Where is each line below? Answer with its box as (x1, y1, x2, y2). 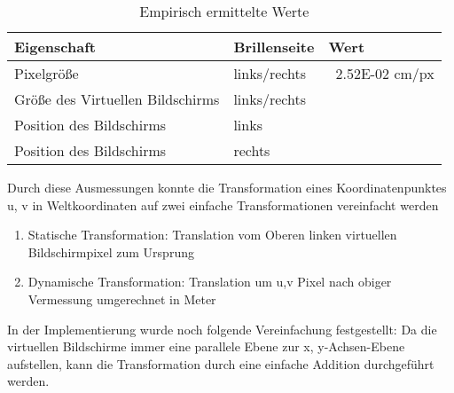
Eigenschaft (14, 36, 96, 57)
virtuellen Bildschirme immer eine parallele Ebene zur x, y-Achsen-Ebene (7, 337, 405, 356)
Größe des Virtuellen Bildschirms (14, 89, 220, 109)
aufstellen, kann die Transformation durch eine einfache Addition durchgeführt (7, 354, 434, 373)
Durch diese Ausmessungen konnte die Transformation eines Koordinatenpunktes (7, 178, 447, 196)
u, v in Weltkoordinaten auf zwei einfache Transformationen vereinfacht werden (7, 195, 439, 214)
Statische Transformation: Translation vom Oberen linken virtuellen (27, 225, 397, 244)
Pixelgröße (14, 63, 79, 83)
